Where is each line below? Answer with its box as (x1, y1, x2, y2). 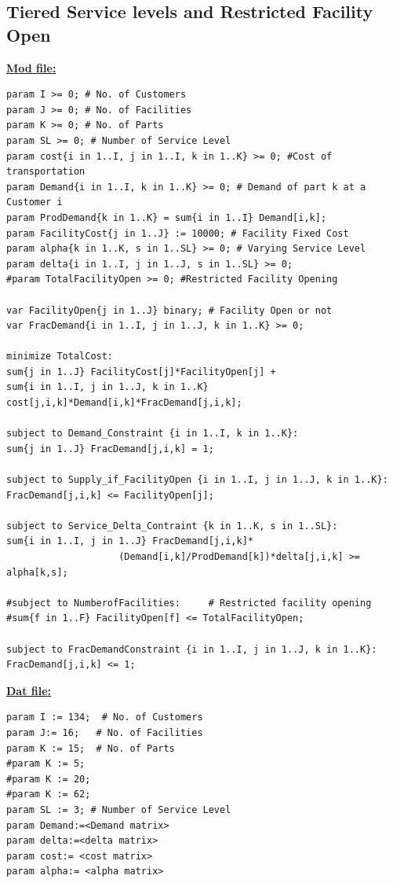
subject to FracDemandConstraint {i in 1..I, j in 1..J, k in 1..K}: (6, 643, 377, 655)
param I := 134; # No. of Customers (6, 712, 203, 723)
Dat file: (6, 682, 52, 698)
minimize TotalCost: (6, 351, 114, 362)
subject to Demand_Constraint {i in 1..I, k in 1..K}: (6, 428, 299, 440)
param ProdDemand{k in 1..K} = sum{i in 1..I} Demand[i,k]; (6, 212, 327, 223)
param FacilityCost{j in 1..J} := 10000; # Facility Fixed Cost (6, 227, 349, 239)
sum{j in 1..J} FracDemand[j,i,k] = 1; (6, 443, 214, 454)
